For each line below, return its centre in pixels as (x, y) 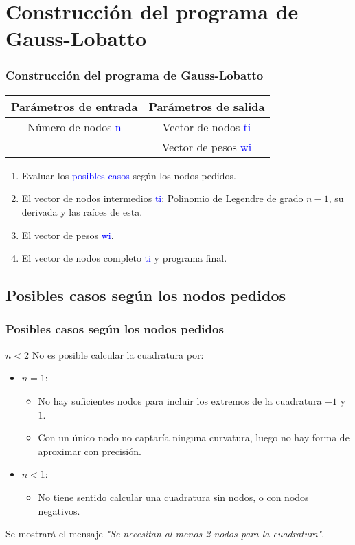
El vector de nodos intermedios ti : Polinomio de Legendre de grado (162, 198)
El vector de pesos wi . (68, 235)
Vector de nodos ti (207, 126)
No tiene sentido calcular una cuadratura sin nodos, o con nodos (173, 497)
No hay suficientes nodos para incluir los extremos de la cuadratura (180, 400)
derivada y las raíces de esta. (82, 211)
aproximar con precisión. (90, 451)
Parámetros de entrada (75, 106)
